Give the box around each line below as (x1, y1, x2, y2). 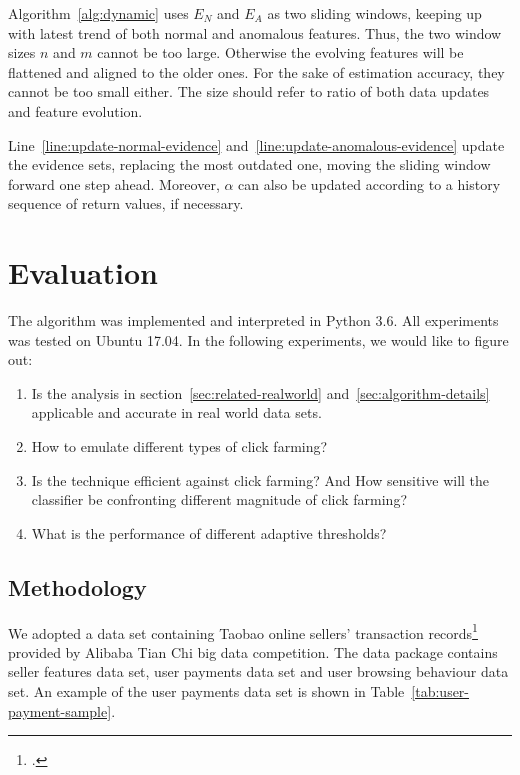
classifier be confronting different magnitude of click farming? (31, 489, 408, 510)
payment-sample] (8, 700, 112, 721)
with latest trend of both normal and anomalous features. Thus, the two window (8, 22, 502, 43)
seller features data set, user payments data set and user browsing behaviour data (8, 661, 509, 682)
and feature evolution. (8, 100, 143, 121)
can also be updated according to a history (238, 173, 501, 194)
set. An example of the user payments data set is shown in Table (8, 681, 405, 702)
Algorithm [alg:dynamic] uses (8, 3, 189, 23)
